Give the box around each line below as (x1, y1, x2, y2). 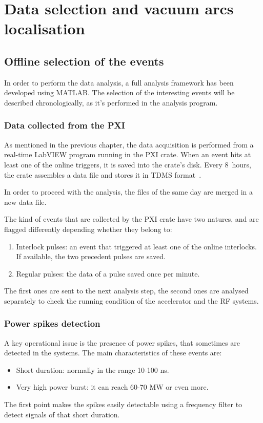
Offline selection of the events (4, 53, 164, 69)
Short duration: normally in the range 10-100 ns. (16, 364, 169, 375)
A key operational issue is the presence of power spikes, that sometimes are (4, 337, 240, 348)
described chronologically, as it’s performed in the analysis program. (4, 97, 218, 108)
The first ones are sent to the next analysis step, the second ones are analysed (4, 285, 249, 296)
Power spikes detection (4, 317, 100, 330)
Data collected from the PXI (4, 119, 125, 132)
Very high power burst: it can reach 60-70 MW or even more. (16, 382, 209, 392)
